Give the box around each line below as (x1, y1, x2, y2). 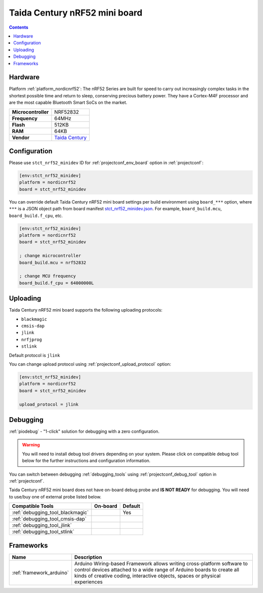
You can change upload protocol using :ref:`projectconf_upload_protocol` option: (9, 361, 171, 367)
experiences (74, 578, 103, 585)
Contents (9, 24, 29, 30)
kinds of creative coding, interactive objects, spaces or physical (74, 572, 221, 579)
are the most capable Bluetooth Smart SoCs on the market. (9, 100, 128, 106)
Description (74, 554, 102, 560)
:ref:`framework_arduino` (12, 569, 69, 576)
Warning (22, 442, 40, 448)
